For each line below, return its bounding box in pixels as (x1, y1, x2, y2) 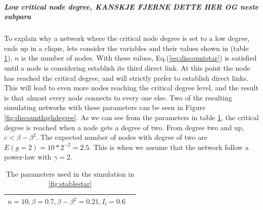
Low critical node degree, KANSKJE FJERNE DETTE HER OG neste (4, 1, 258, 12)
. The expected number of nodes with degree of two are (36, 132, 207, 142)
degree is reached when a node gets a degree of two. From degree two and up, (4, 122, 244, 132)
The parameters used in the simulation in (6, 168, 135, 179)
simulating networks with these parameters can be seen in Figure (4, 102, 206, 113)
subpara (4, 11, 31, 22)
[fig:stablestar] (48, 178, 92, 189)
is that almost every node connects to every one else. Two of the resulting (4, 92, 232, 102)
